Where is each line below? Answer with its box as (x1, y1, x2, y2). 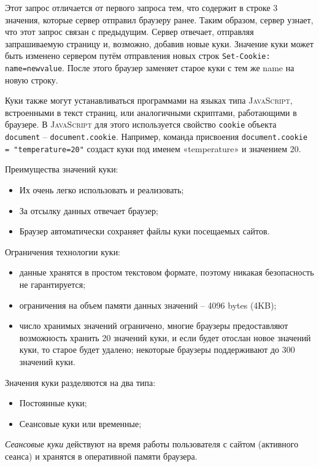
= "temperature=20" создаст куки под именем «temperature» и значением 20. (5, 142, 301, 155)
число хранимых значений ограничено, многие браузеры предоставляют (19, 319, 288, 332)
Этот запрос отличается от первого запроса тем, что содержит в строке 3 (5, 1, 278, 14)
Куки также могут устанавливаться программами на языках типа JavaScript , (5, 94, 293, 107)
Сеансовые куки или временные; (19, 417, 142, 430)
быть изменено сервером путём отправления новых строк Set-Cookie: (5, 49, 271, 62)
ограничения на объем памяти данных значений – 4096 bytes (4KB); (19, 298, 277, 311)
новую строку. (5, 73, 58, 86)
